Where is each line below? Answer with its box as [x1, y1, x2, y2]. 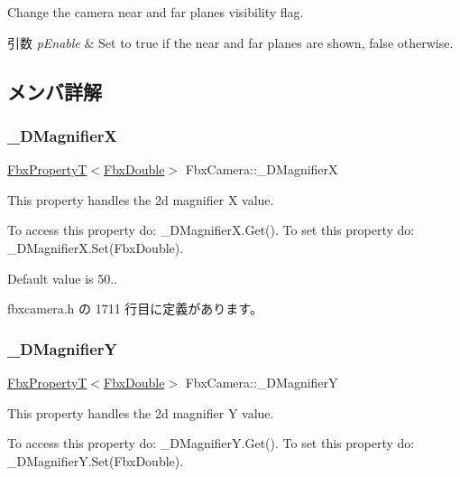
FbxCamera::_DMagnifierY [185, 372, 338, 391]
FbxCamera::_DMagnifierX [185, 160, 338, 179]
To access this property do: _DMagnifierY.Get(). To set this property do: [7, 434, 415, 453]
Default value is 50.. [7, 268, 117, 287]
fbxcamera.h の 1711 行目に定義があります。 [7, 299, 262, 318]
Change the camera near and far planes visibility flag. [7, 3, 304, 21]
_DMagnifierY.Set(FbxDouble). [7, 451, 184, 470]
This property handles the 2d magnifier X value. [7, 190, 274, 209]
